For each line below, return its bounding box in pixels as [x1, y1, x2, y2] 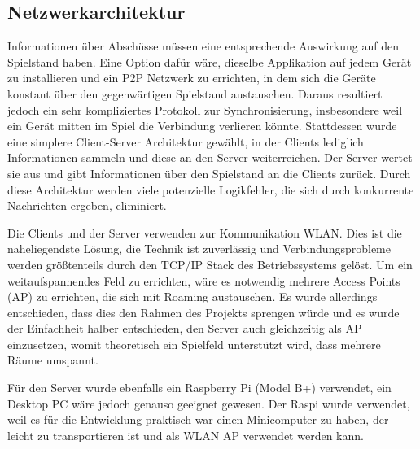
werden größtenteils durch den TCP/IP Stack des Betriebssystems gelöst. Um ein [7, 255, 413, 272]
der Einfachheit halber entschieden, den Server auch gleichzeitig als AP [7, 320, 362, 337]
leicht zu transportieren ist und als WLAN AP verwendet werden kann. [7, 426, 364, 443]
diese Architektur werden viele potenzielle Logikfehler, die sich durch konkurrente [7, 181, 414, 198]
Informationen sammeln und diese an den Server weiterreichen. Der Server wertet [7, 149, 413, 166]
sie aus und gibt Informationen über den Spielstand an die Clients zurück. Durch [7, 164, 411, 181]
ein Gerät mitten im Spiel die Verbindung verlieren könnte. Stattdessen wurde [7, 117, 397, 134]
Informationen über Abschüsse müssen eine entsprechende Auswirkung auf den [7, 37, 399, 54]
